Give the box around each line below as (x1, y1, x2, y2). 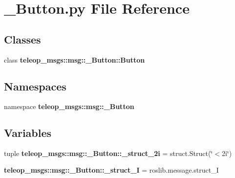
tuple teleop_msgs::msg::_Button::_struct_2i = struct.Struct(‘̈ (4, 148, 213, 158)
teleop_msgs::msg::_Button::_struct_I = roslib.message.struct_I (4, 164, 219, 175)
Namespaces (4, 78, 66, 93)
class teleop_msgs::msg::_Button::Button (4, 54, 145, 65)
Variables (4, 125, 52, 140)
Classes (4, 31, 41, 46)
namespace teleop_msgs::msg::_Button (4, 101, 134, 111)
